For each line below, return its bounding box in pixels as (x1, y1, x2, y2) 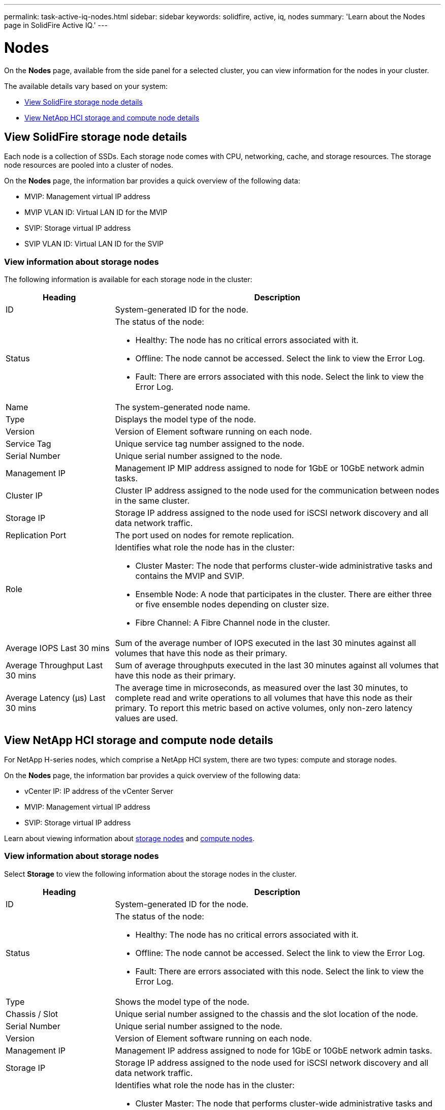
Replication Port (6, 530, 67, 541)
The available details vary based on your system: (4, 81, 168, 90)
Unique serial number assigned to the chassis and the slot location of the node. (115, 1008, 418, 1019)
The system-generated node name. (115, 402, 250, 413)
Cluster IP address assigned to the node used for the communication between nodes (115, 485, 439, 496)
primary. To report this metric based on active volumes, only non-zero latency (115, 703, 412, 714)
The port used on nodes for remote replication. (115, 530, 294, 541)
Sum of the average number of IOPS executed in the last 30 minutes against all (115, 638, 416, 649)
